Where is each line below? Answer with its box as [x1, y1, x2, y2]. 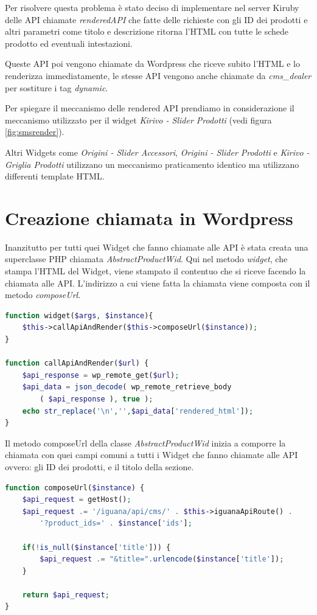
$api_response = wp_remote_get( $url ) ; [22, 370, 179, 380]
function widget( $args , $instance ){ [5, 311, 153, 320]
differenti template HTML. [5, 170, 105, 182]
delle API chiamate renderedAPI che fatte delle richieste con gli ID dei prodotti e [5, 13, 308, 26]
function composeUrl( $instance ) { [5, 483, 145, 492]
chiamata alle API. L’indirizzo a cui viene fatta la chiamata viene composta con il [5, 276, 310, 289]
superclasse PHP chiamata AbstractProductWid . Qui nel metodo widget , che [5, 252, 288, 265]
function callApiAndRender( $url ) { [5, 359, 149, 368]
